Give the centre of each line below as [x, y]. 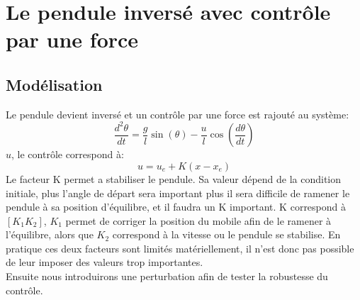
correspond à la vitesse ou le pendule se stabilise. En [226, 234]
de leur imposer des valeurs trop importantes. [105, 262]
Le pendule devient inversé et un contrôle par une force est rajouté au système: [178, 114]
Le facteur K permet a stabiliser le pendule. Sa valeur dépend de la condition [174, 178]
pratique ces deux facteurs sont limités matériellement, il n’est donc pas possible [180, 248]
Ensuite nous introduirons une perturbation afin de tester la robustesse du [167, 276]
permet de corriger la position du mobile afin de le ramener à [198, 220]
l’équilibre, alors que [50, 234]
